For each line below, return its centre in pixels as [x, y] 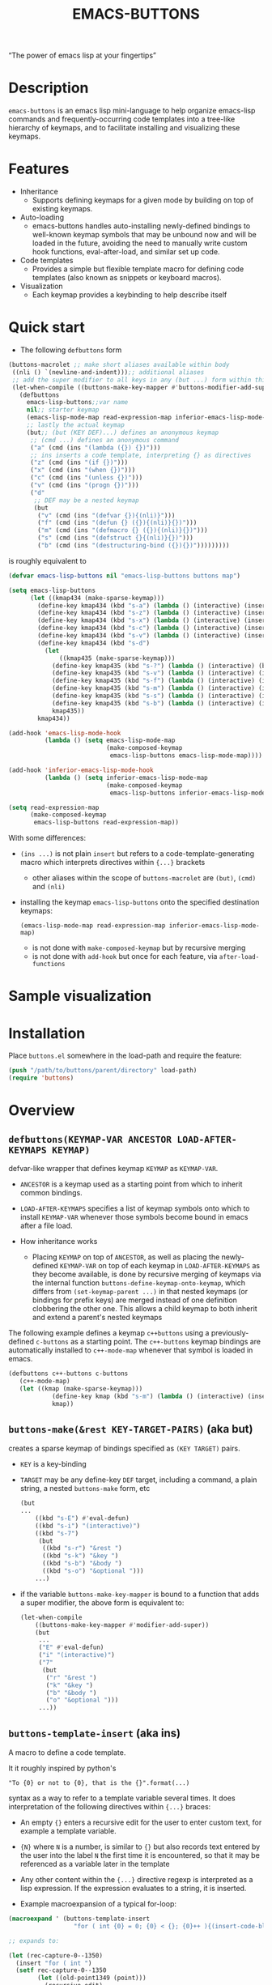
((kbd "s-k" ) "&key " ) [80, 1556]
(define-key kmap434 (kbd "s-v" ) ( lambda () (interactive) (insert [153, 636]
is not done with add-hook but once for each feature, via [125, 956]
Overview [42, 1111]
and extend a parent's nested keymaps [97, 1317]
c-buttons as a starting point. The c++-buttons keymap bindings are [149, 1342]
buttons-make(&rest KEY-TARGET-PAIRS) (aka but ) [131, 1429]
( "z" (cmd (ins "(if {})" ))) [79, 462]
